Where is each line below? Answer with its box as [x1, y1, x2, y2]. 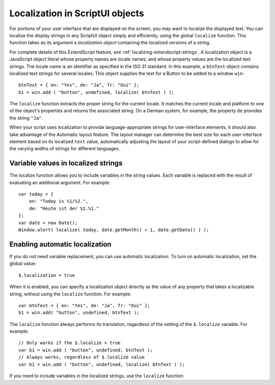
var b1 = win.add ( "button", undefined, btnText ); [18, 347, 153, 353]
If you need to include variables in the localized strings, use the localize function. [9, 373, 185, 379]
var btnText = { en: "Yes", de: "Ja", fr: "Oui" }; [18, 302, 150, 308]
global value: [9, 260, 37, 267]
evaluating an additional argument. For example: [9, 179, 111, 185]
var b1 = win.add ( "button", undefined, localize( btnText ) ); [18, 362, 185, 367]
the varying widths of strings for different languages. [9, 146, 120, 152]
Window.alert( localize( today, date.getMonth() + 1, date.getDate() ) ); [18, 227, 209, 233]
